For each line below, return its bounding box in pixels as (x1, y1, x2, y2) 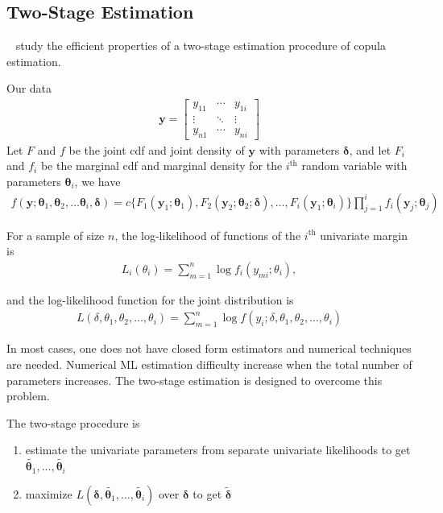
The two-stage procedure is (6, 414, 140, 431)
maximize (25, 485, 72, 502)
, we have (74, 172, 121, 189)
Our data (6, 80, 52, 97)
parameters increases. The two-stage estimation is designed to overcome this (6, 371, 383, 388)
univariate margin (320, 226, 408, 243)
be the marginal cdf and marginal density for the (40, 157, 283, 174)
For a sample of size (6, 226, 105, 243)
